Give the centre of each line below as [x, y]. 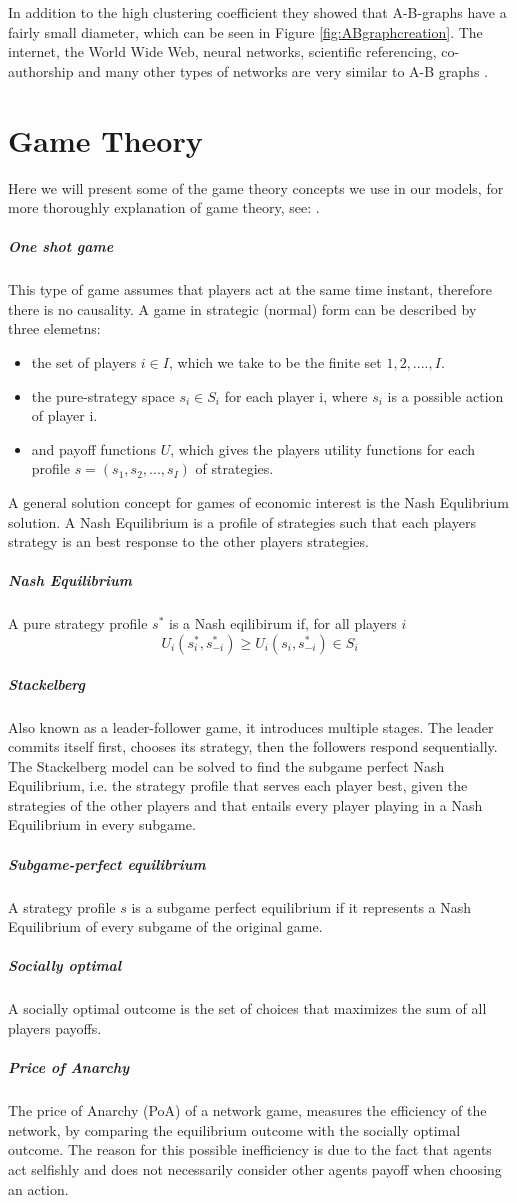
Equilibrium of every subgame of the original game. [165, 926]
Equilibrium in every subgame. [102, 824]
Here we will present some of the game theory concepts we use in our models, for [256, 187]
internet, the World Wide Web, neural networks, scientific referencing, [222, 51]
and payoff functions [93, 448]
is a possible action [445, 395]
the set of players [84, 362]
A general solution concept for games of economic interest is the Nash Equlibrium [258, 502]
